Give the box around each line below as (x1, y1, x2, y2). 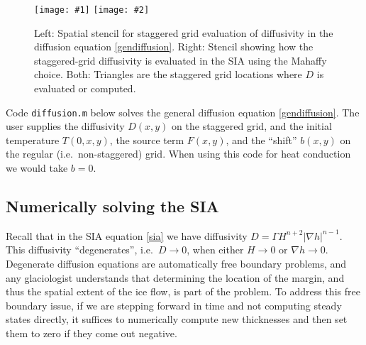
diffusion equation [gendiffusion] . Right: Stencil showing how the (34, 39, 314, 54)
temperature (6, 132, 60, 147)
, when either (187, 242, 244, 257)
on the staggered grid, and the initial (172, 119, 332, 133)
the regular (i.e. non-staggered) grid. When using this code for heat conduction (6, 146, 351, 161)
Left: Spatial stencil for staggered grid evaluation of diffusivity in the (34, 25, 333, 40)
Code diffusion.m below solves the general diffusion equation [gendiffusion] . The (6, 104, 360, 119)
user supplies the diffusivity (6, 119, 125, 133)
